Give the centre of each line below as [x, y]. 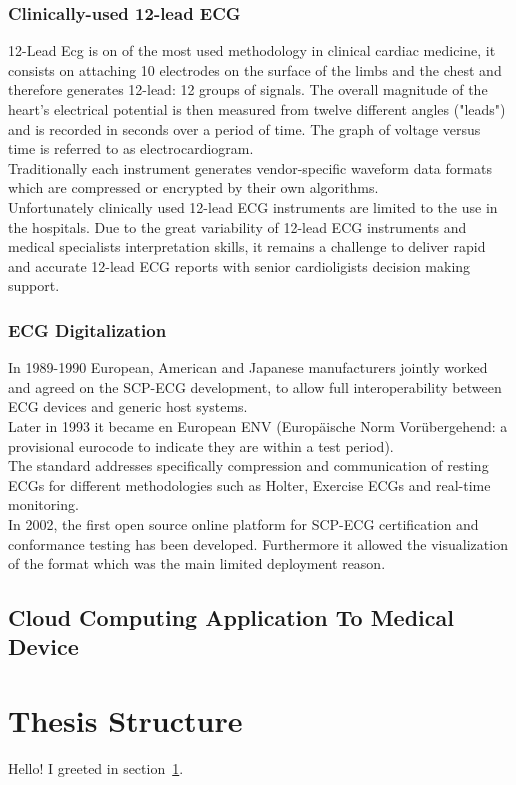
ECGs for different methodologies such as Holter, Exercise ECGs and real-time [249, 484]
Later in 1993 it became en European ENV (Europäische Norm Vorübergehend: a [258, 425]
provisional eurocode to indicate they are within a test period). [201, 445]
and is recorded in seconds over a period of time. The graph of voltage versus [244, 128]
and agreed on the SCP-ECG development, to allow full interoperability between [255, 386]
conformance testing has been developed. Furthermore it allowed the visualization [258, 543]
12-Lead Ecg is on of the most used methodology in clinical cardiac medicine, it [252, 50]
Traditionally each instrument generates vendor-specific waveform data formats [250, 167]
